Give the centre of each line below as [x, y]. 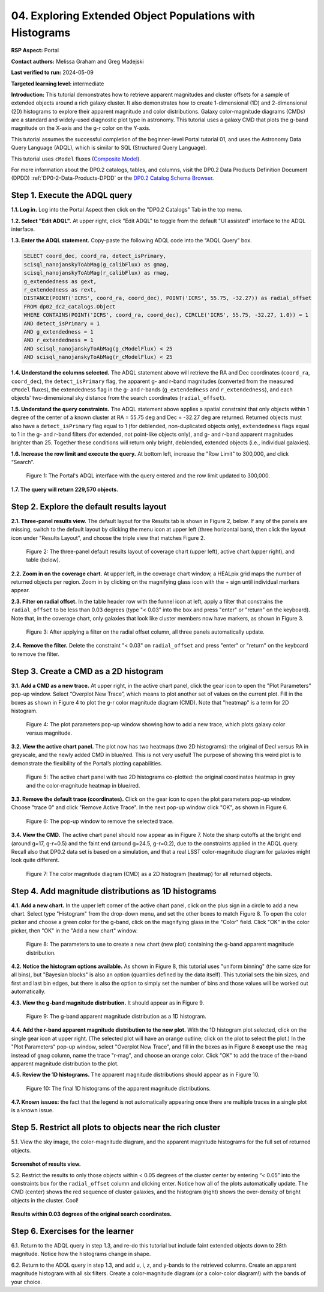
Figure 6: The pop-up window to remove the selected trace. [100, 821]
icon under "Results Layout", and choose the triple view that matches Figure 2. [108, 537]
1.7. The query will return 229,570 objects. [65, 489]
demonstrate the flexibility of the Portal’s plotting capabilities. [87, 763]
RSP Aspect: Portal [35, 51]
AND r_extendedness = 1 [59, 340]
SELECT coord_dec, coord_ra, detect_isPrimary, [95, 256]
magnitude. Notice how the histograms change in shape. [81, 1254]
